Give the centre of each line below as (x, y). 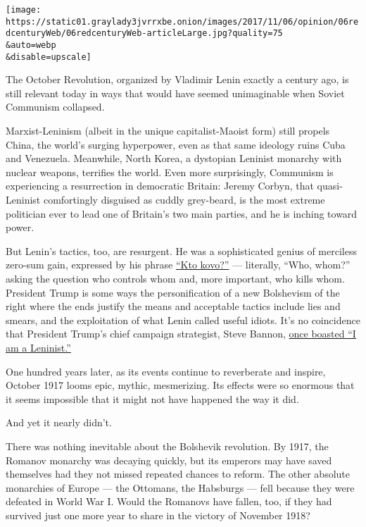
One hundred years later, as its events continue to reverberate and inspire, (166, 371)
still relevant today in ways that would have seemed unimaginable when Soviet (175, 93)
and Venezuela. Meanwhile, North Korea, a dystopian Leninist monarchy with (174, 158)
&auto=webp (31, 45)
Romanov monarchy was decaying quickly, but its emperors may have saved (169, 460)
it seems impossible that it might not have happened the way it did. (152, 398)
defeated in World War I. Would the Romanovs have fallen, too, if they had (169, 501)
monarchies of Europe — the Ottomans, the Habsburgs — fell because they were (180, 487)
